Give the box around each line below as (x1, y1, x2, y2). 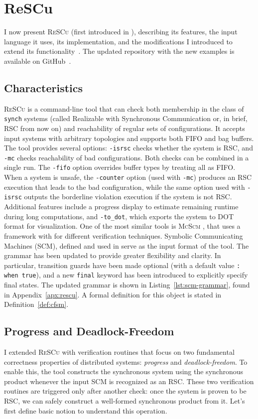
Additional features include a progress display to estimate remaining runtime (4, 201, 239, 212)
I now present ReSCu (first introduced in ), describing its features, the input (4, 26, 238, 37)
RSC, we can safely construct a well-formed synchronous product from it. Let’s (4, 395, 245, 406)
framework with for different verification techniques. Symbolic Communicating (4, 230, 243, 241)
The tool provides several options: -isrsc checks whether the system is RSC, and (4, 142, 253, 153)
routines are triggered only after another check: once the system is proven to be (4, 386, 247, 396)
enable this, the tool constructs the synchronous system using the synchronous (4, 366, 243, 377)
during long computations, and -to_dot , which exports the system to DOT (4, 211, 234, 221)
